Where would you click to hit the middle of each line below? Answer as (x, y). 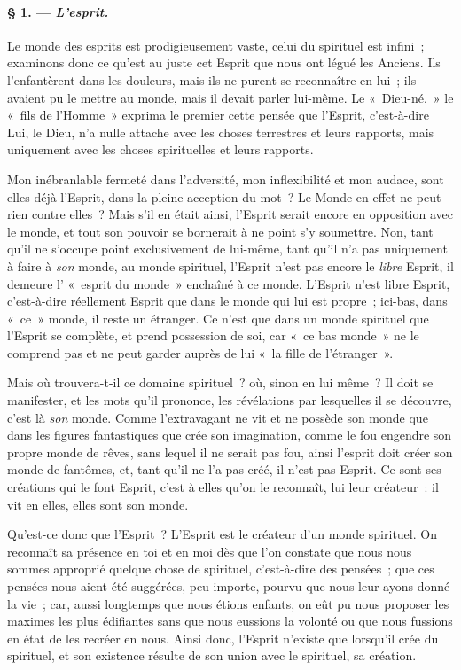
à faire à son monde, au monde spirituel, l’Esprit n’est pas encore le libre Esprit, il (230, 265)
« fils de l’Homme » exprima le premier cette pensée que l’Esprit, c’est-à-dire (218, 115)
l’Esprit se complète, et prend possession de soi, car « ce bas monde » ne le (213, 335)
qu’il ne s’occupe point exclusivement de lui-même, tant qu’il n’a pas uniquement (227, 249)
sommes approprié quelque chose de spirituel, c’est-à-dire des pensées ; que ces (221, 569)
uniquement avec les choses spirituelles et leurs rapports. (160, 149)
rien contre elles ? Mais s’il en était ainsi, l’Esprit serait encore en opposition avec (230, 214)
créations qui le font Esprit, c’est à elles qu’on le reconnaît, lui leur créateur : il (223, 487)
